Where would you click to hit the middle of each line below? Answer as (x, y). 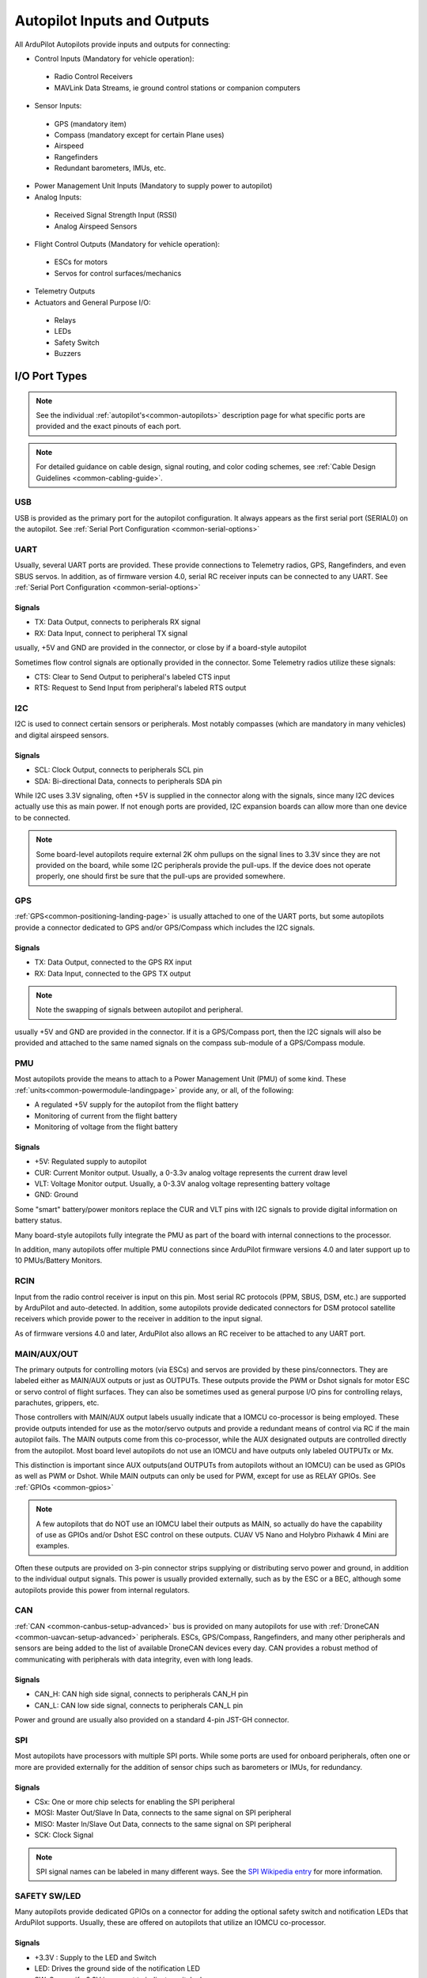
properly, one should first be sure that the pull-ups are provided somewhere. (161, 876)
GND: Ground (57, 1195)
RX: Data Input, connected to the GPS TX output (113, 973)
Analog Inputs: (58, 197)
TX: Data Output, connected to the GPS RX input (113, 962)
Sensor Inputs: (58, 106)
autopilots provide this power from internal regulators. (102, 1590)
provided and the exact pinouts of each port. (109, 426)
